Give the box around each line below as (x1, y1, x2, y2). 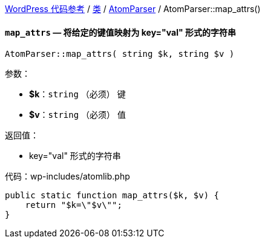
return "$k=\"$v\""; (25, 200, 122, 210)
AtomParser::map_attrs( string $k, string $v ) (5, 49, 235, 59)
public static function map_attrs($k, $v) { (5, 190, 220, 201)
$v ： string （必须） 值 (29, 109, 126, 120)
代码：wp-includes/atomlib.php (5, 171, 130, 182)
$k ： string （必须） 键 (29, 89, 126, 100)
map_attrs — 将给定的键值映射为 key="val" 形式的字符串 (5, 27, 237, 37)
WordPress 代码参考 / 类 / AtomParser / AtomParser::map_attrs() (5, 4, 261, 14)
